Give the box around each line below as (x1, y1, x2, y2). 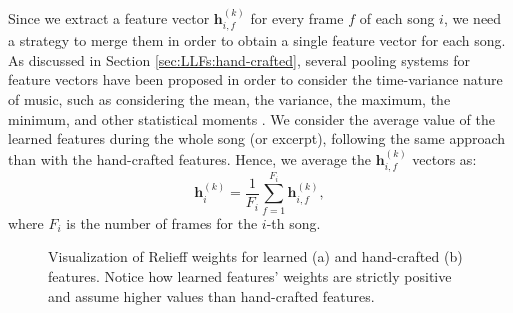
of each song (359, 7, 435, 28)
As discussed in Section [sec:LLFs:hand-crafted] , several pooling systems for (8, 49, 470, 70)
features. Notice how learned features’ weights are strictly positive (48, 265, 452, 286)
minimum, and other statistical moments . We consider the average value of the (8, 108, 495, 129)
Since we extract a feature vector (8, 7, 210, 28)
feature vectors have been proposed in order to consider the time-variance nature (8, 69, 503, 90)
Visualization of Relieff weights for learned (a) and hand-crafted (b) (48, 246, 463, 267)
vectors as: (412, 148, 477, 169)
